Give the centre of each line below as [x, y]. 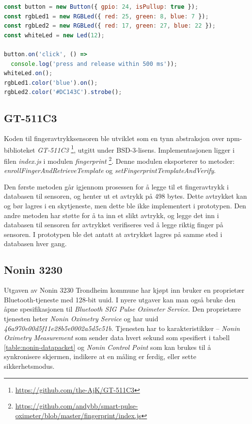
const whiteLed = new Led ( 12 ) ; [54, 35]
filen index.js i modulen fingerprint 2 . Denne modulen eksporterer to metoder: [119, 160]
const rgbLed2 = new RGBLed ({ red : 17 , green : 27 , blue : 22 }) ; [110, 26]
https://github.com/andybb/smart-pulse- [77, 406]
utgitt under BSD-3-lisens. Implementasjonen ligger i [156, 149]
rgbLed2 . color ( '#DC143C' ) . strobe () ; [63, 92]
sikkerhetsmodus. [29, 366]
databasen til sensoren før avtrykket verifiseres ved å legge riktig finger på [114, 225]
